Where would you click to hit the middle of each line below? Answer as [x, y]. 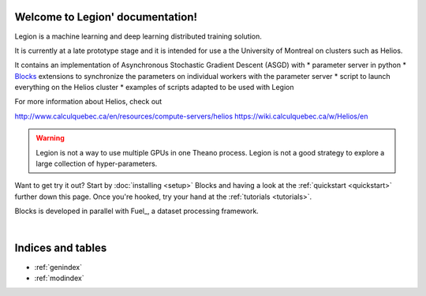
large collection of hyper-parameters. [97, 164]
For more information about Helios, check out [88, 102]
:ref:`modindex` [59, 278]
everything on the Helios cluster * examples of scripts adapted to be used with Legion [154, 88]
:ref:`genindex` [58, 267]
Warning [50, 138]
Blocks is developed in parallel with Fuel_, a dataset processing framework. [137, 211]
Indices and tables [61, 248]
